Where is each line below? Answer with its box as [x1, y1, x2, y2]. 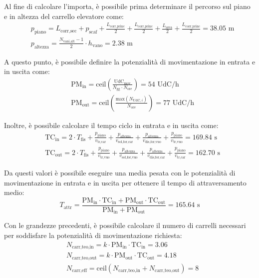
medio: [4, 187, 24, 197]
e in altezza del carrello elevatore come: [4, 10, 124, 21]
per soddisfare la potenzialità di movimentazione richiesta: [4, 230, 182, 240]
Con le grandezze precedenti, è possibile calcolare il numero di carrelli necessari [4, 220, 246, 230]
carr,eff [72, 268, 87, 273]
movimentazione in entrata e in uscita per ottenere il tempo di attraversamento [4, 177, 247, 187]
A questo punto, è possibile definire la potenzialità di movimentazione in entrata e [4, 56, 256, 66]
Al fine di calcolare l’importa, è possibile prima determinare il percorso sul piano [4, 1, 251, 11]
